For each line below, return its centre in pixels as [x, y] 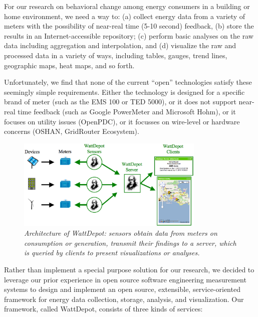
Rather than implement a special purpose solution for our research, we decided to [129, 270]
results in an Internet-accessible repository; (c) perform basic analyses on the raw [129, 35]
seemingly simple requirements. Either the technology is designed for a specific [124, 92]
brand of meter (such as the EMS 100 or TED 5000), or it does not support [120, 102]
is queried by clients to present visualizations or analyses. [112, 253]
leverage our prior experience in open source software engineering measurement [125, 279]
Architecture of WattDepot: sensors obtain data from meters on [121, 233]
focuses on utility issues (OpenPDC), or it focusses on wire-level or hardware [122, 121]
